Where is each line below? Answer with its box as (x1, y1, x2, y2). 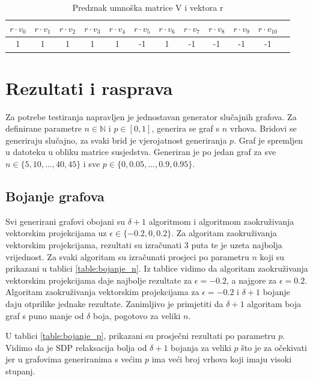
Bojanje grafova (5, 187, 105, 206)
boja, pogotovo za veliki (93, 309, 181, 322)
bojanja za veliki (171, 341, 231, 353)
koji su (260, 250, 285, 263)
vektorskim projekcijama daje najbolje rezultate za (5, 273, 192, 286)
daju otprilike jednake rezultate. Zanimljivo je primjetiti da (5, 297, 223, 309)
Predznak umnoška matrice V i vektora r (72, 1, 223, 13)
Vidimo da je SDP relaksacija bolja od (5, 341, 147, 353)
